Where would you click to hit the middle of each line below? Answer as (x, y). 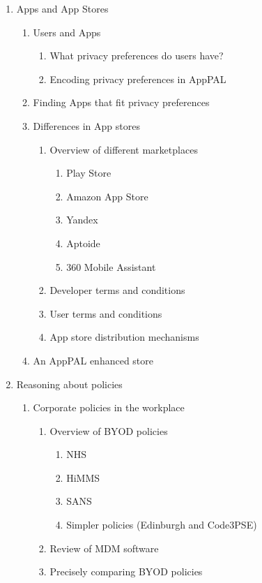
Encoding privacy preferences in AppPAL (138, 79)
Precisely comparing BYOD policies (126, 571)
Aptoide (83, 243)
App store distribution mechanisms (124, 337)
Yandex (82, 220)
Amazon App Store (107, 196)
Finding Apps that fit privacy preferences (121, 102)
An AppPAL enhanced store (93, 360)
